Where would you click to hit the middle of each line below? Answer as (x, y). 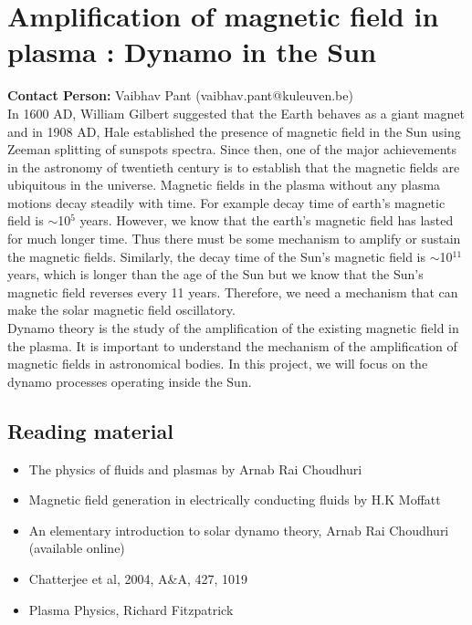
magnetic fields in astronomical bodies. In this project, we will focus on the (218, 364)
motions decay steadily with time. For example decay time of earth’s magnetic (226, 202)
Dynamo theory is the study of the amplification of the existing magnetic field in (233, 328)
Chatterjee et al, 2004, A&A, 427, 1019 (138, 578)
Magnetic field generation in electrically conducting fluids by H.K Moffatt (235, 500)
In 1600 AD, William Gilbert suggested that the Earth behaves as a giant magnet (236, 113)
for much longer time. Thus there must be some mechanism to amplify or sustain (234, 239)
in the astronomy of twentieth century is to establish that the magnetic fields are (234, 167)
